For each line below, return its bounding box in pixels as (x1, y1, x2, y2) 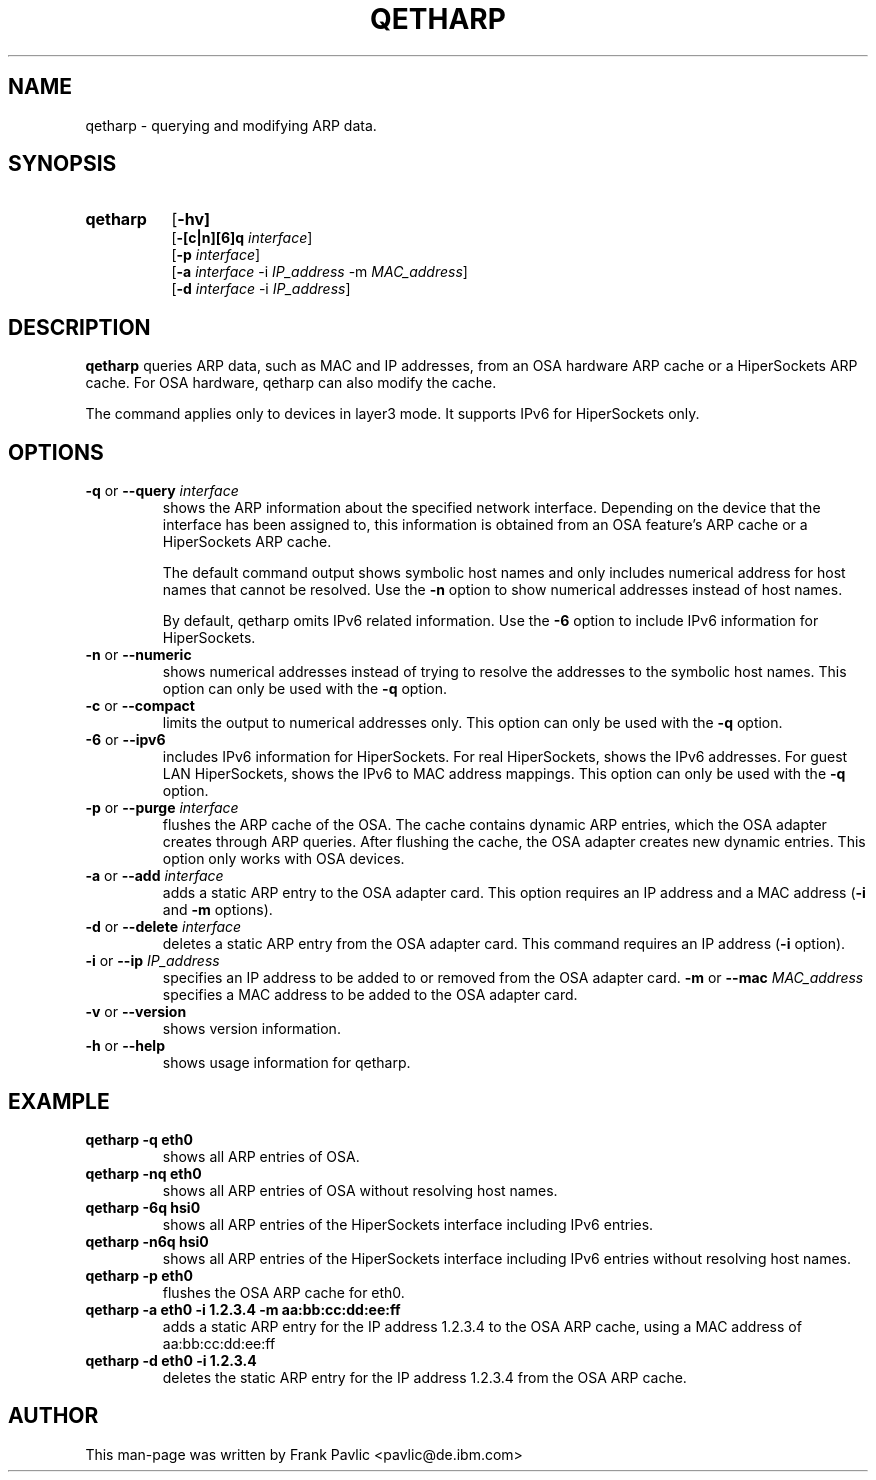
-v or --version (85, 1003, 187, 1021)
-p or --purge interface (85, 799, 239, 817)
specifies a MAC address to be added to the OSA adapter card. (162, 986, 578, 1004)
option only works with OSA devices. (162, 850, 405, 868)
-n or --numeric (85, 646, 192, 664)
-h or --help (85, 1037, 165, 1055)
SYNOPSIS (8, 151, 117, 177)
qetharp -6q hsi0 (85, 1198, 201, 1216)
